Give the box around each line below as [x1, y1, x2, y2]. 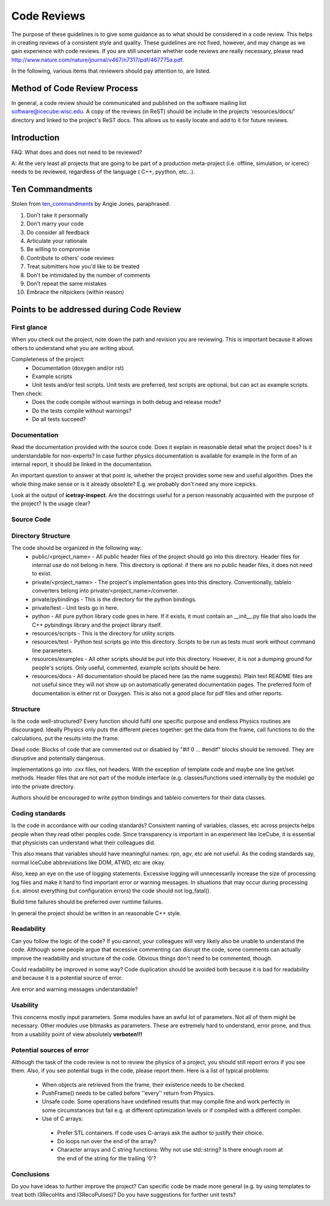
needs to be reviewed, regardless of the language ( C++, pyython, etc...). [11, 168, 196, 175]
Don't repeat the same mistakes [26, 280, 107, 287]
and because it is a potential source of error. [11, 974, 123, 982]
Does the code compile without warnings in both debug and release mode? [32, 398, 221, 406]
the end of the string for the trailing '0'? [57, 1155, 156, 1162]
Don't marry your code [26, 220, 84, 227]
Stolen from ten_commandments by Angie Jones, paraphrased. [11, 200, 170, 208]
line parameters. [32, 646, 73, 654]
